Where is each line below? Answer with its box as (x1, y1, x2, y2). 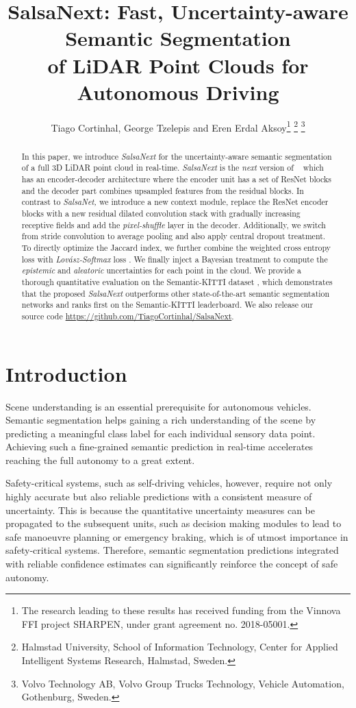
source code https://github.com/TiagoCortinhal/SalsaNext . (21, 310, 234, 321)
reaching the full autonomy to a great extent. (5, 452, 195, 467)
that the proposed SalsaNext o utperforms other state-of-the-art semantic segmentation (21, 287, 330, 299)
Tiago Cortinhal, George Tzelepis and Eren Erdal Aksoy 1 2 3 (51, 118, 305, 134)
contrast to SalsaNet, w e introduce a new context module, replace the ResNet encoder (21, 196, 329, 208)
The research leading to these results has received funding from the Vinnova (21, 603, 341, 618)
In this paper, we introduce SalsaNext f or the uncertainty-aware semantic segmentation (21, 150, 332, 162)
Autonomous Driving (77, 77, 279, 106)
